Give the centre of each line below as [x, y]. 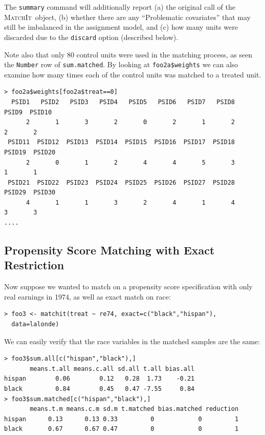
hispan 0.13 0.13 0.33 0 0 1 [122, 419]
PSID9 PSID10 [28, 112]
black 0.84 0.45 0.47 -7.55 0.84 [100, 389]
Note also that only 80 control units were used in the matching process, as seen [128, 54]
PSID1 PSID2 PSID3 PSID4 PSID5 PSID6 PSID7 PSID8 [123, 102]
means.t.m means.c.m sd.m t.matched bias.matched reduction [134, 409]
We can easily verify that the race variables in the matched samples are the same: [132, 341]
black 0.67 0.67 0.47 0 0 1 [122, 429]
